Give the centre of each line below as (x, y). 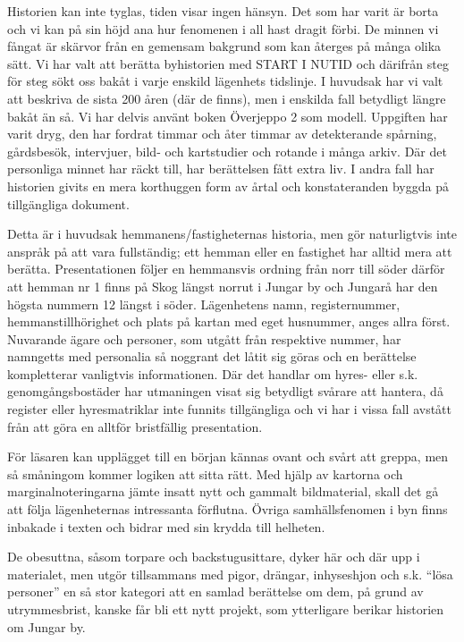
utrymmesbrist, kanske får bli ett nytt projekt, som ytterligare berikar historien (226, 609)
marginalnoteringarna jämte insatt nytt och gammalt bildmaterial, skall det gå (223, 491)
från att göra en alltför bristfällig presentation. (135, 426)
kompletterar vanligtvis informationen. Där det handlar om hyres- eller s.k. (213, 373)
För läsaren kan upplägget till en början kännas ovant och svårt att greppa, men (228, 456)
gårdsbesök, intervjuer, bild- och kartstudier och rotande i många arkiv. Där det (227, 151)
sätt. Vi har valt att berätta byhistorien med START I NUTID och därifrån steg (228, 63)
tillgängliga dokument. (68, 203)
